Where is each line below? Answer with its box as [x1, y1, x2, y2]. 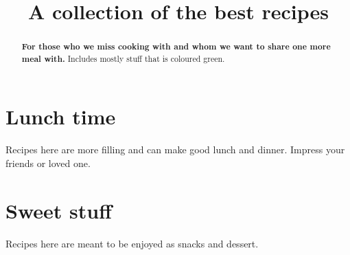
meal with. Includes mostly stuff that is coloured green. [21, 52, 225, 65]
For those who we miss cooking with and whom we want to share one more [21, 41, 331, 53]
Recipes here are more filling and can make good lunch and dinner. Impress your [5, 142, 345, 157]
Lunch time [5, 102, 116, 131]
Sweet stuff [5, 196, 112, 224]
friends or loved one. [5, 156, 91, 170]
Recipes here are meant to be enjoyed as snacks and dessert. [5, 236, 259, 250]
